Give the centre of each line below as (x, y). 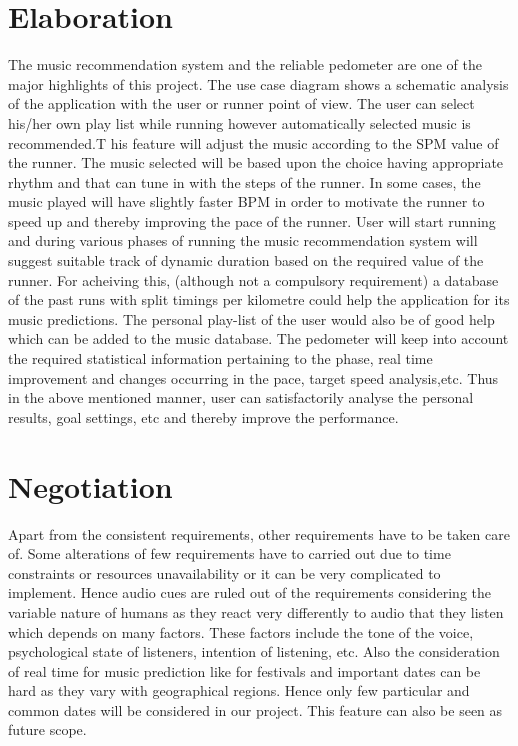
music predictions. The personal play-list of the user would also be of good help (251, 318)
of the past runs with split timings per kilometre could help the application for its (259, 299)
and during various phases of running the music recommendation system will (243, 240)
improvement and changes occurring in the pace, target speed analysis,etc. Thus (253, 377)
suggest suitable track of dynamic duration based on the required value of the (246, 260)
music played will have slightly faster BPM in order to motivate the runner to (246, 201)
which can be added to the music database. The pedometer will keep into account (258, 338)
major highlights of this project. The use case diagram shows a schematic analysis (258, 83)
